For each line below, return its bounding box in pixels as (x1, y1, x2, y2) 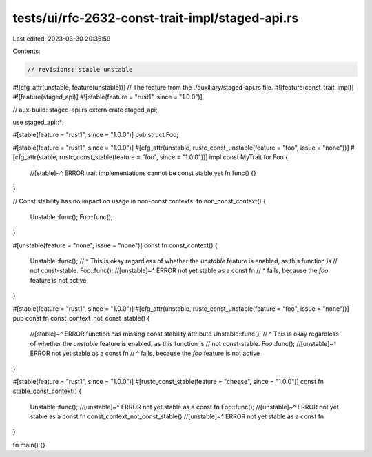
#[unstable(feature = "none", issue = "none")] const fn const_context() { (12, 241, 218, 250)
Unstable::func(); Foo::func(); (30, 212, 113, 221)
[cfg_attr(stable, (12, 153, 59, 161)
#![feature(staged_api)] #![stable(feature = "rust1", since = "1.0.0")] (12, 93, 203, 101)
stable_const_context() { (12, 387, 82, 396)
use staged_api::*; (12, 118, 65, 127)
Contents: (12, 47, 41, 55)
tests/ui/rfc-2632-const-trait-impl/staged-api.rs (12, 10, 299, 26)
